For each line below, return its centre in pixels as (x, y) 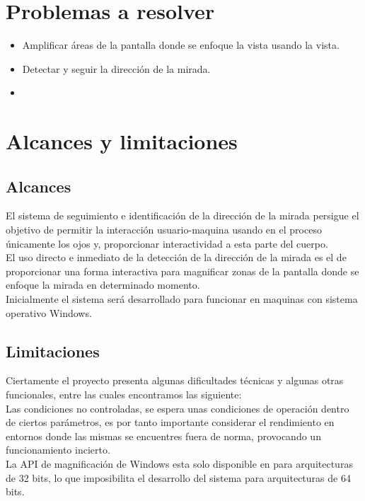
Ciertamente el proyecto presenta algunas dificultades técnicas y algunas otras (175, 380)
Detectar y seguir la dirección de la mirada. (116, 68)
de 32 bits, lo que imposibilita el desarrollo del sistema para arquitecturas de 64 (178, 477)
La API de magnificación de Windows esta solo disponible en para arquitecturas (179, 463)
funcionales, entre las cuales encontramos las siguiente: (124, 395)
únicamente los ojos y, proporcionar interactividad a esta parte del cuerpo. (167, 243)
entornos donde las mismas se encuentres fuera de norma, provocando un (163, 436)
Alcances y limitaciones (122, 141)
